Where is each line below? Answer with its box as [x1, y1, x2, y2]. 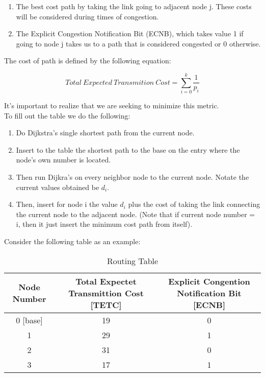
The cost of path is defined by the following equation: [4, 55, 171, 66]
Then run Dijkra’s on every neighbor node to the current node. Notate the [16, 172, 249, 182]
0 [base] [16, 314, 43, 326]
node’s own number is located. [16, 154, 111, 165]
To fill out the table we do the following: [4, 110, 130, 121]
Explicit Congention [168, 275, 250, 287]
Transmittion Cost [68, 287, 144, 299]
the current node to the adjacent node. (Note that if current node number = [16, 208, 255, 219]
